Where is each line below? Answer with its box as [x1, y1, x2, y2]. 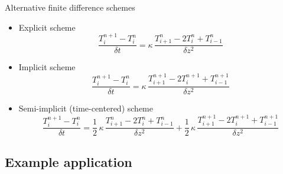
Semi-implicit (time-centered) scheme [18, 102, 153, 114]
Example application [5, 152, 132, 170]
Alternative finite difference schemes [5, 1, 135, 13]
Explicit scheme [18, 21, 76, 33]
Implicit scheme [18, 61, 76, 73]
